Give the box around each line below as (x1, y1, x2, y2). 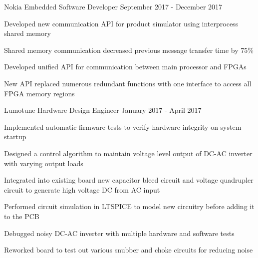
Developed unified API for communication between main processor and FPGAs (4, 61, 247, 72)
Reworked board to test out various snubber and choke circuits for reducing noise (4, 245, 253, 255)
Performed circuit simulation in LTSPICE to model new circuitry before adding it (4, 201, 255, 212)
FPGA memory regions (4, 88, 75, 98)
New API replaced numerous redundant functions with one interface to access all (4, 78, 252, 88)
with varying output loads (4, 158, 83, 168)
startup (4, 131, 26, 142)
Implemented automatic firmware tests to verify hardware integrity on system (4, 121, 242, 132)
